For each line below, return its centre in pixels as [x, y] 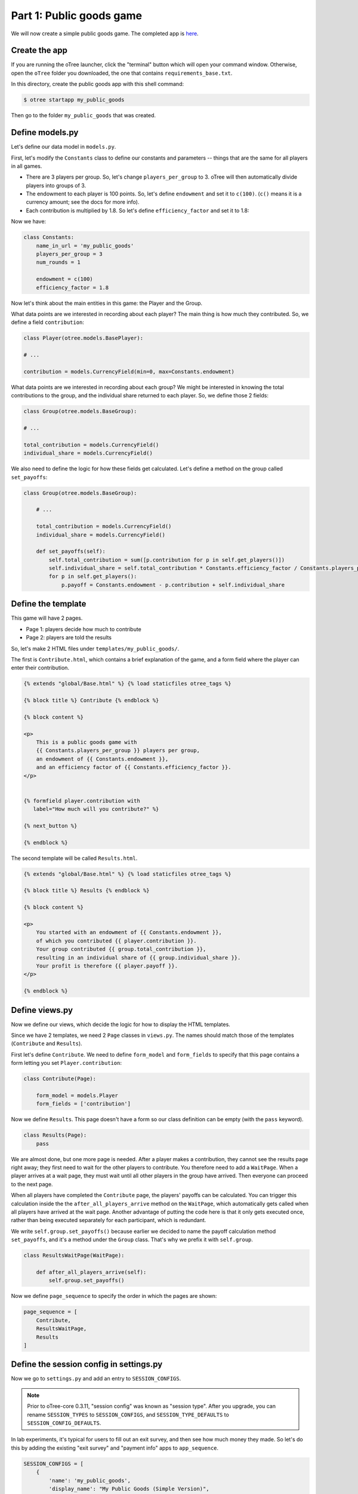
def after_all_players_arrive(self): [91, 1272]
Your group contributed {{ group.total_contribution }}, [121, 949]
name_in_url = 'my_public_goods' [85, 246]
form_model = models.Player [77, 1095]
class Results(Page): [55, 1135]
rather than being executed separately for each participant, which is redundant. [109, 1220]
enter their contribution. [40, 668]
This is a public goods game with [87, 742]
